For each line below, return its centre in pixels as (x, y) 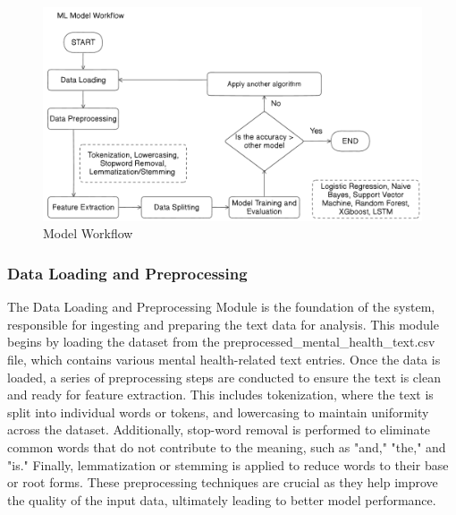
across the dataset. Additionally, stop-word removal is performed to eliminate (219, 429)
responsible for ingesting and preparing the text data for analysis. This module (223, 324)
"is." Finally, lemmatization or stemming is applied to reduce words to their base (228, 464)
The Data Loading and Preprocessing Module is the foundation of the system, (221, 307)
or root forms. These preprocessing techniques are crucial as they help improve (223, 482)
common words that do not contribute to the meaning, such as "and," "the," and (227, 446)
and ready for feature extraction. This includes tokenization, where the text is (220, 395)
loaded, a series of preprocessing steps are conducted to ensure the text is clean (224, 377)
